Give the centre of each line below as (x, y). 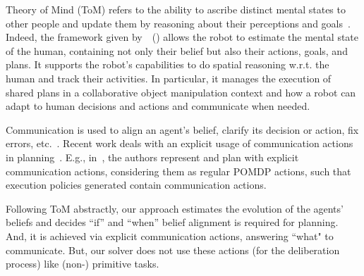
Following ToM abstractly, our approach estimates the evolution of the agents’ (175, 208)
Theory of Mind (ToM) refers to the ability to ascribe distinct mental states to (176, 9)
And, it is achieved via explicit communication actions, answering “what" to (170, 236)
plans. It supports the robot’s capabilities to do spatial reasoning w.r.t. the (168, 64)
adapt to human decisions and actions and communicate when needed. (158, 106)
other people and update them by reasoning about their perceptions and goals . (178, 23)
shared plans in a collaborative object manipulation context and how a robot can (181, 92)
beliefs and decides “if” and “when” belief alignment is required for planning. (172, 222)
